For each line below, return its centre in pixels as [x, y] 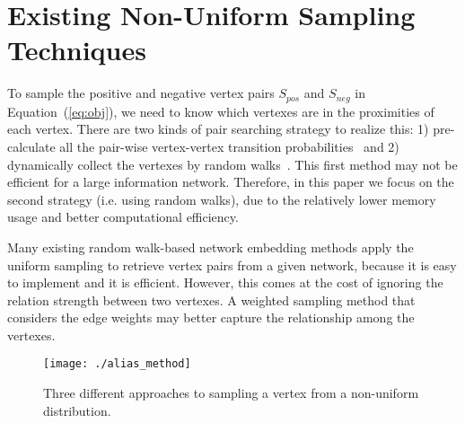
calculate [31, 146]
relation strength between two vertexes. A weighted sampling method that [211, 300]
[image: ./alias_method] [117, 364]
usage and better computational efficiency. [123, 217]
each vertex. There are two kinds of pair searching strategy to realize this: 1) [218, 129]
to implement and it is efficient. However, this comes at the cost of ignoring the [225, 282]
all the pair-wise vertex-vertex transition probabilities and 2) [229, 146]
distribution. [77, 410]
